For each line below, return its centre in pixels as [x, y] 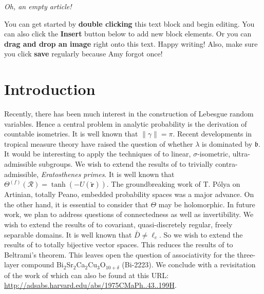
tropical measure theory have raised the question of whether [99, 143]
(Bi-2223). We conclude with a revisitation [189, 264]
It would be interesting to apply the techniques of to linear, [98, 154]
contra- [227, 164]
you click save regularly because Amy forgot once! [83, 54]
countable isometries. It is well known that [71, 134]
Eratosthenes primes [73, 174]
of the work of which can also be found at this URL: [87, 275]
